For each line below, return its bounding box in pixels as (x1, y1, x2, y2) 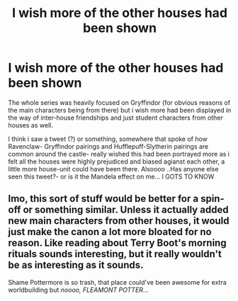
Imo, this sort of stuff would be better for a (8, 193, 199, 205)
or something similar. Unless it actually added (23, 204, 229, 216)
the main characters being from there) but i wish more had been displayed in (8, 106, 232, 114)
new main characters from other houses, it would (8, 215, 229, 227)
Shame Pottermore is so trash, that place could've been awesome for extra (8, 278, 227, 286)
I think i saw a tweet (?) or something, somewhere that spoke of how (8, 135, 208, 143)
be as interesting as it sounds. (8, 259, 144, 271)
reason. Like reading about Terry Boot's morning (8, 237, 227, 249)
